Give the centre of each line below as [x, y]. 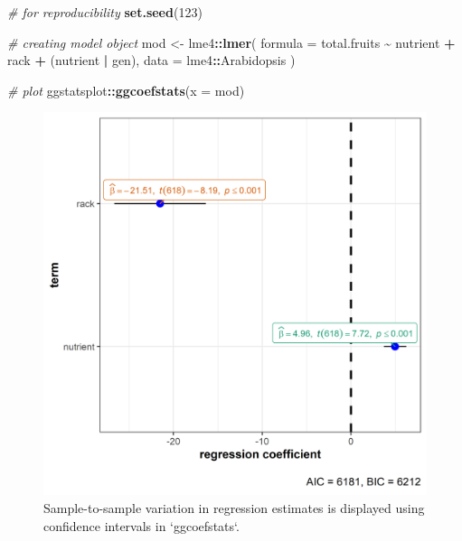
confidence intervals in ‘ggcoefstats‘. [141, 525]
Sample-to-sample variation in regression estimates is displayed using [234, 507]
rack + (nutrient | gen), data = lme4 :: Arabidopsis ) [151, 60]
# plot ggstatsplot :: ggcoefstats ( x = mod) [126, 90]
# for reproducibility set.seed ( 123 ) [105, 12]
